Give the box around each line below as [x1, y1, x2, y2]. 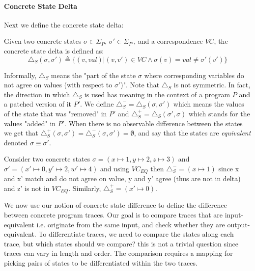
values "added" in [4, 118, 56, 128]
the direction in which [4, 89, 70, 99]
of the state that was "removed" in [4, 108, 107, 118]
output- [227, 219, 250, 229]
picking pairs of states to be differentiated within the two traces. [4, 257, 198, 268]
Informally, [4, 70, 37, 80]
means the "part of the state [51, 70, 136, 80]
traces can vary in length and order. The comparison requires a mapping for [4, 248, 233, 258]
